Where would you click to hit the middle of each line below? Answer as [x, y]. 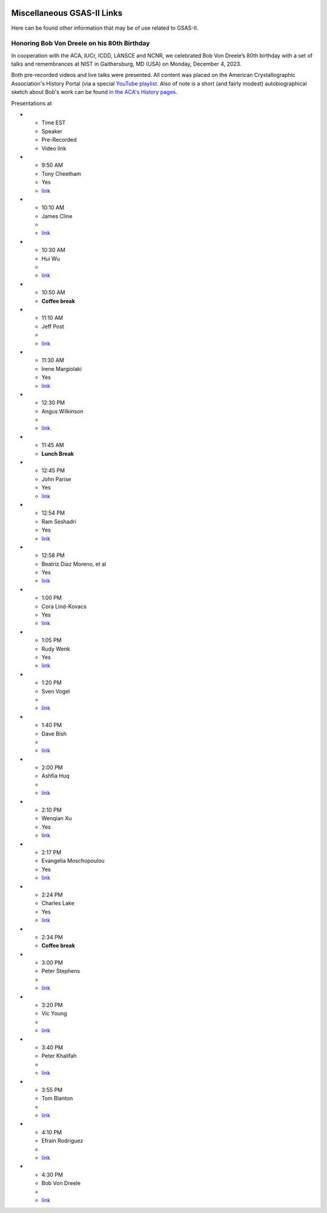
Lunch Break [58, 453]
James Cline [57, 216]
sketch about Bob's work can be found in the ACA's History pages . [94, 92]
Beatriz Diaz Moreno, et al [74, 564]
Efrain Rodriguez [62, 1141]
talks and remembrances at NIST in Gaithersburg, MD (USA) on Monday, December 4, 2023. [126, 64]
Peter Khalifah [59, 1056]
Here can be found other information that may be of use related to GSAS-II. [105, 28]
